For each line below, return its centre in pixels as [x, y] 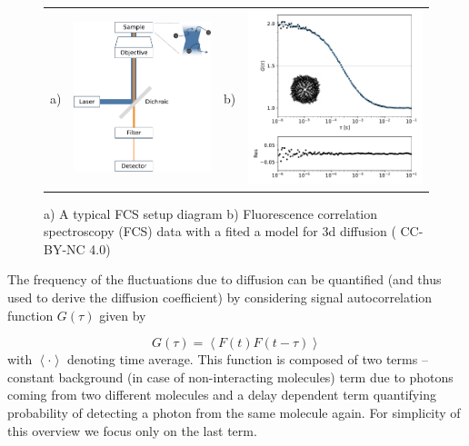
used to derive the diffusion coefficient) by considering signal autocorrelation [220, 297]
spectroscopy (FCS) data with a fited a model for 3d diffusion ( [220, 231]
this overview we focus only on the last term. [132, 430]
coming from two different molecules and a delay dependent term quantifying [222, 395]
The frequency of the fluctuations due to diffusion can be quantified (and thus [225, 279]
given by [123, 315]
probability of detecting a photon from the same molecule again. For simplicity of [234, 413]
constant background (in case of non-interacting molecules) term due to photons [230, 377]
